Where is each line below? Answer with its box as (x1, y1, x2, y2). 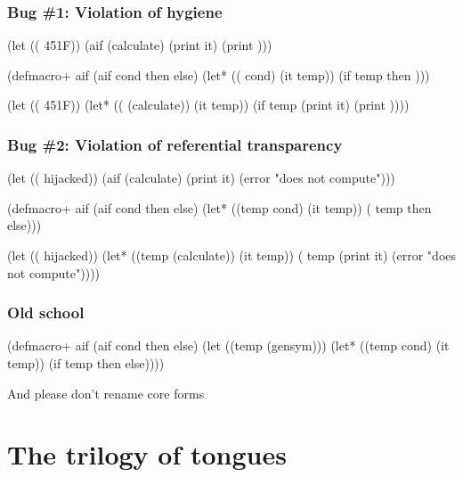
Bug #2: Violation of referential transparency (7, 133, 343, 155)
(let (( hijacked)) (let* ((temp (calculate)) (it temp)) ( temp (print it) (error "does (7, 246, 457, 264)
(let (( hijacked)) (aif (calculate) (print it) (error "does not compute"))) (7, 169, 395, 187)
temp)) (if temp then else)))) (7, 354, 165, 372)
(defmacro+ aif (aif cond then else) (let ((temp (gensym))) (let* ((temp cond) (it (7, 336, 450, 355)
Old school (7, 301, 85, 324)
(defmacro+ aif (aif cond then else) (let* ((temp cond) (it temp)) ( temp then (7, 198, 432, 217)
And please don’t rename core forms (7, 383, 205, 402)
